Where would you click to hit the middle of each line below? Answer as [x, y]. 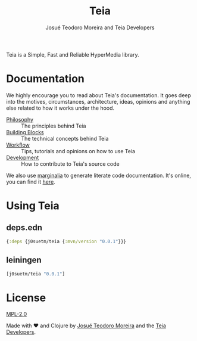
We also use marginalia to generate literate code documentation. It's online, [99, 175]
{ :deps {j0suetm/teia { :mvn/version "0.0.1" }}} [66, 241]
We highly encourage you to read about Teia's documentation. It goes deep [99, 95]
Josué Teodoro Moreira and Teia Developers [100, 27]
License [26, 298]
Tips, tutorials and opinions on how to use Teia [78, 151]
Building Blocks [25, 132]
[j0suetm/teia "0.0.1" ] [36, 274]
